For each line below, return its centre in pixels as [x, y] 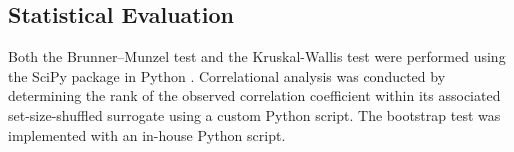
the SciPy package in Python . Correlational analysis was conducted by [227, 75]
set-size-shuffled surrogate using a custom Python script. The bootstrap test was [254, 114]
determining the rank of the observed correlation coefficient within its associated [254, 95]
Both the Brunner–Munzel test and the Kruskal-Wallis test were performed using [257, 56]
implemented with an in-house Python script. [147, 134]
